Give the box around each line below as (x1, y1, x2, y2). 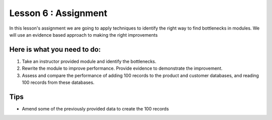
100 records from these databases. (22, 79, 95, 85)
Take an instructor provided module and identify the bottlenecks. (22, 58, 157, 64)
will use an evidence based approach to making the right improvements (9, 32, 158, 38)
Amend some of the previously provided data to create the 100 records (22, 105, 169, 111)
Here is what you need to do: (9, 45, 101, 54)
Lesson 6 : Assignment (9, 8, 108, 19)
